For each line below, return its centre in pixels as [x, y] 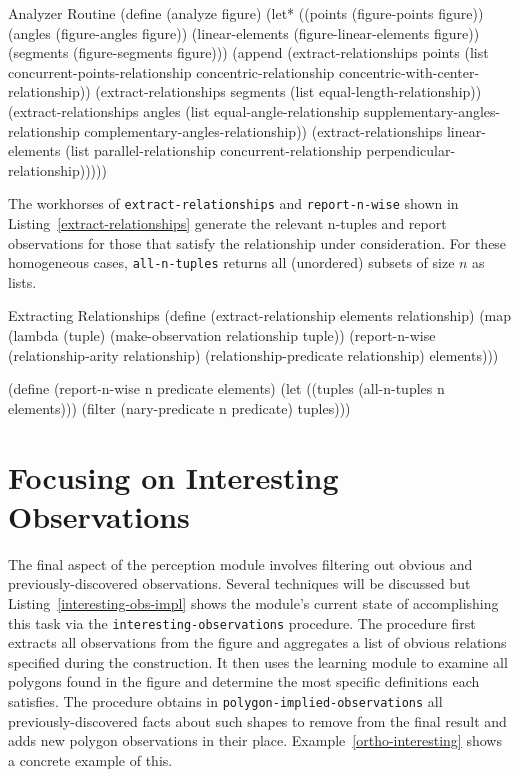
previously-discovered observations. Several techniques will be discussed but [239, 583]
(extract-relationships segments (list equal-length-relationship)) [288, 91]
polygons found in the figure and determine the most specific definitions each [244, 681]
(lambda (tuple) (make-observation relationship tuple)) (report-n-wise [222, 335]
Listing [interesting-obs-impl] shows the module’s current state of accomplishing [253, 602]
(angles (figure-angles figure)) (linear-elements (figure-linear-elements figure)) [244, 32]
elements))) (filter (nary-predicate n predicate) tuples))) [179, 407]
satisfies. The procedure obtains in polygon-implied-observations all [225, 700]
